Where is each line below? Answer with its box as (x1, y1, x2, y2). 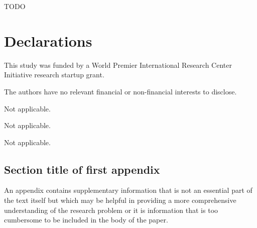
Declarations (4, 30, 92, 51)
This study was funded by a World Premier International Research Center (4, 59, 232, 70)
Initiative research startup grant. (4, 69, 104, 80)
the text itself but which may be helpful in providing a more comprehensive (4, 195, 236, 205)
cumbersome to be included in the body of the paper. (4, 214, 168, 225)
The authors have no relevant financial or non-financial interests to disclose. (4, 86, 237, 96)
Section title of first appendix (4, 161, 160, 177)
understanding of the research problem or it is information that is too (4, 204, 218, 215)
